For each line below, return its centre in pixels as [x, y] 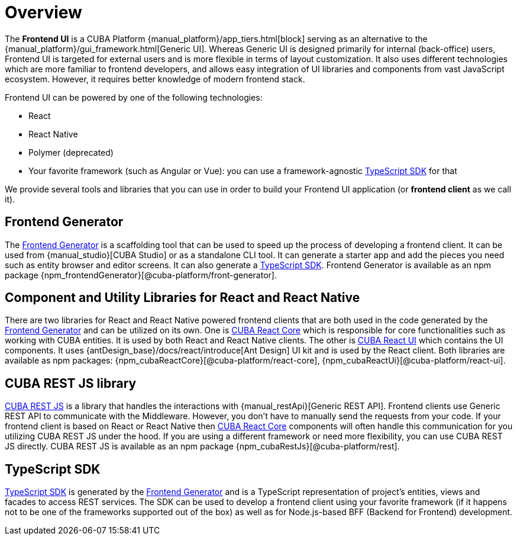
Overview [43, 12]
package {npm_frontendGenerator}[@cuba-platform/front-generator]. [141, 275]
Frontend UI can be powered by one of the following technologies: [134, 97]
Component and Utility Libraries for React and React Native [182, 298]
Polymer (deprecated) [71, 152]
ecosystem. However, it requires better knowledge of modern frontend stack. [155, 79]
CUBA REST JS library [71, 383]
